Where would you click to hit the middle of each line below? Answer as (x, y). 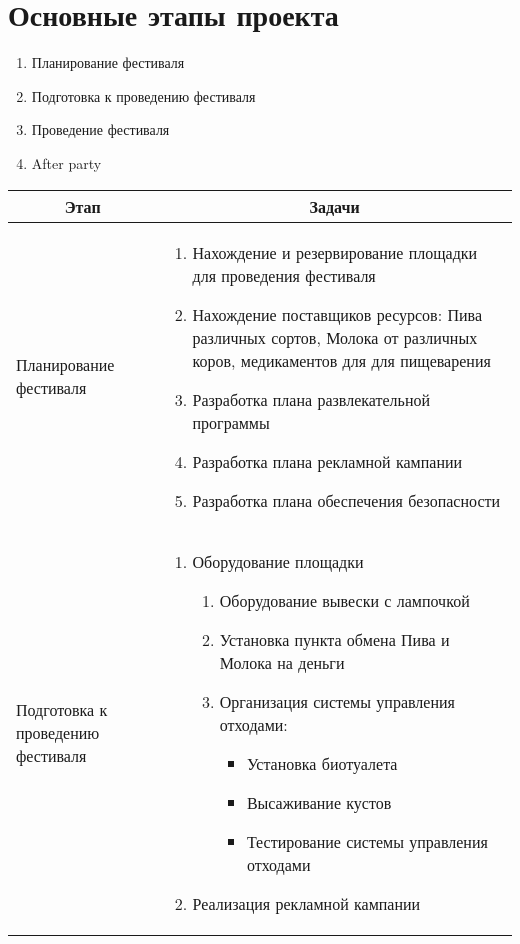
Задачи (334, 206)
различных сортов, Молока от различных (335, 337)
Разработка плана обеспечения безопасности (346, 500)
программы (231, 422)
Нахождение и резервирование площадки (335, 252)
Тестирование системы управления (367, 841)
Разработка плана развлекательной (311, 399)
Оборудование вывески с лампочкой (344, 600)
